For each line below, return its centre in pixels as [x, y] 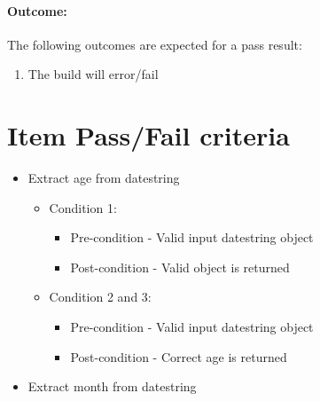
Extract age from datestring [104, 178]
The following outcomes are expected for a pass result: [155, 44]
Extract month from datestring [112, 386]
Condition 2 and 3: [100, 297]
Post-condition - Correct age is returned [179, 356]
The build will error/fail [93, 74]
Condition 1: [83, 207]
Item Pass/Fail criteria [148, 135]
